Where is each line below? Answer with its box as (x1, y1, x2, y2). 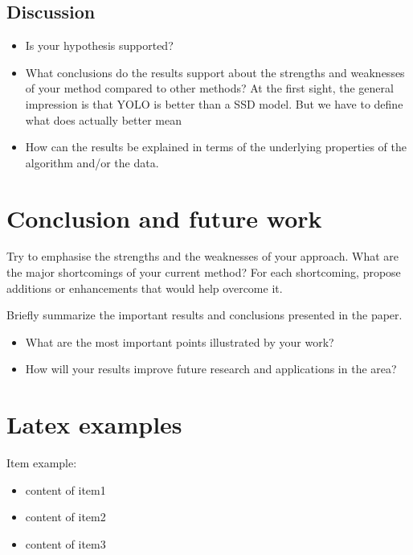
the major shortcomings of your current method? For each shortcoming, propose (6, 264, 401, 281)
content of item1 (25, 481, 106, 498)
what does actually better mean (25, 111, 182, 128)
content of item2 (25, 508, 106, 525)
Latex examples (6, 408, 182, 441)
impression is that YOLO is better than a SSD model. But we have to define (25, 95, 403, 112)
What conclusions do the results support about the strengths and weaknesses (25, 64, 405, 80)
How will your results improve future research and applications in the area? (25, 360, 397, 377)
